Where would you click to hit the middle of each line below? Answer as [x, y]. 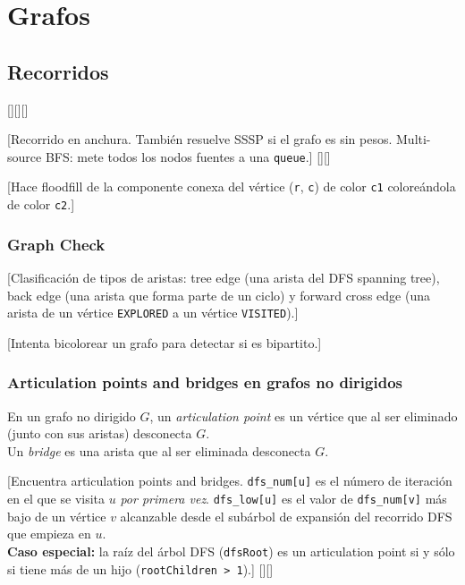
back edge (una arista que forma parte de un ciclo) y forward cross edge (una [219, 295]
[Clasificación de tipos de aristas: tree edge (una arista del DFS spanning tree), [224, 277]
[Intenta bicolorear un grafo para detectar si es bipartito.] [165, 342]
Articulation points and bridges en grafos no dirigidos [205, 382]
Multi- [414, 139]
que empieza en [49, 534]
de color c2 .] [41, 204]
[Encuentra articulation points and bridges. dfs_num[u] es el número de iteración [230, 481]
